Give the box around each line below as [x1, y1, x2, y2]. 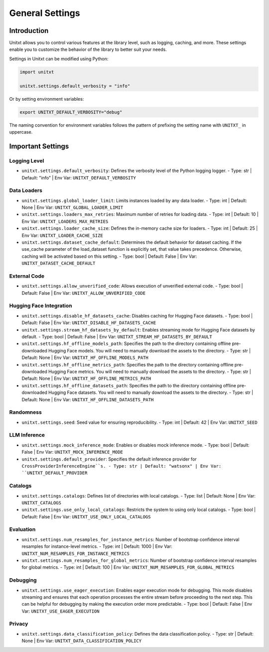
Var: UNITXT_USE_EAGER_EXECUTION [21, 608, 100, 614]
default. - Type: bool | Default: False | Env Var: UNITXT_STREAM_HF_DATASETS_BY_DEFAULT [21, 334, 212, 339]
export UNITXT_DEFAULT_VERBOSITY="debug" [19, 109, 123, 115]
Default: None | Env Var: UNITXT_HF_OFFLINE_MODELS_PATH [21, 354, 149, 361]
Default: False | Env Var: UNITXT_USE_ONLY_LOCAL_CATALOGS [21, 513, 151, 519]
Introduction [9, 26, 49, 35]
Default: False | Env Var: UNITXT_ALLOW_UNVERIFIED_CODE [21, 290, 146, 296]
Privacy [9, 621, 28, 628]
